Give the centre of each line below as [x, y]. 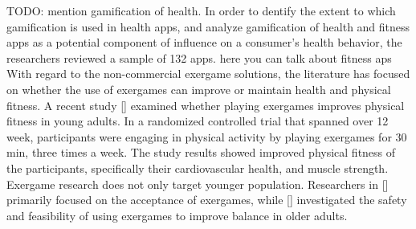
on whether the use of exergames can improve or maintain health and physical [199, 89]
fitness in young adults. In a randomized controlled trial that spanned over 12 [198, 121]
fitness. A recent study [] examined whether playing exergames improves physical [206, 105]
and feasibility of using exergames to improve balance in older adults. [177, 215]
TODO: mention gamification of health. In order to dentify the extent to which [201, 10]
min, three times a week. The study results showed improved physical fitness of [201, 152]
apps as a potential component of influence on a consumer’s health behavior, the [204, 42]
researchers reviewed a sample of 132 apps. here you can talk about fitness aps [199, 57]
